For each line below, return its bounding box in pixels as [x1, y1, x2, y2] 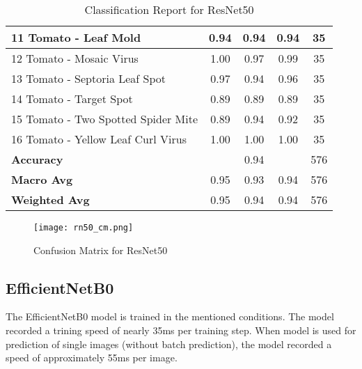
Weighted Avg [11, 191, 90, 207]
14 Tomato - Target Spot [11, 91, 133, 107]
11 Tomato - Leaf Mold [11, 29, 141, 45]
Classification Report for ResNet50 [84, 1, 254, 17]
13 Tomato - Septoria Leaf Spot [11, 70, 166, 86]
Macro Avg [11, 171, 73, 187]
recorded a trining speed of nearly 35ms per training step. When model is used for [6, 323, 356, 338]
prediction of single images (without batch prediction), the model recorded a [6, 336, 332, 351]
